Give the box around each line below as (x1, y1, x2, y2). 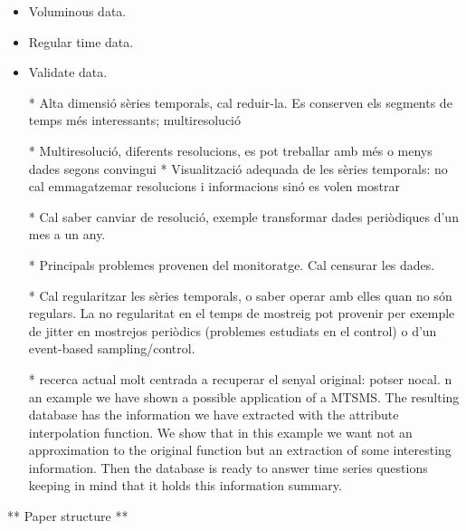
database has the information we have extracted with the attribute (28, 405, 399, 424)
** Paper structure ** (7, 507, 128, 526)
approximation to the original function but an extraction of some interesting (28, 440, 452, 459)
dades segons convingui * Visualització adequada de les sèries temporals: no (28, 159, 448, 178)
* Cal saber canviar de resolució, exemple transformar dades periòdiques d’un (28, 207, 459, 226)
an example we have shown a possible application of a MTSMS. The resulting (28, 387, 460, 406)
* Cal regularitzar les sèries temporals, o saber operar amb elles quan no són (28, 285, 452, 304)
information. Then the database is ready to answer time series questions (28, 458, 428, 477)
